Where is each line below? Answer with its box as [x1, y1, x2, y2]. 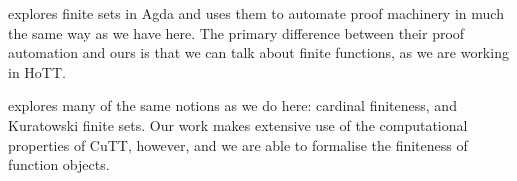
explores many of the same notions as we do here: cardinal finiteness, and [8, 95, 457, 116]
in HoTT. [8, 61, 66, 82]
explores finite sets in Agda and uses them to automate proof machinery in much [8, 3, 504, 23]
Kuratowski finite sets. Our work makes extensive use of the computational [8, 114, 468, 135]
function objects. [8, 154, 110, 175]
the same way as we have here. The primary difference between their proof [8, 22, 465, 43]
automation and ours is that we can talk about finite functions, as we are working [8, 42, 509, 63]
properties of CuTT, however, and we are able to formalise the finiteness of [8, 134, 468, 155]
